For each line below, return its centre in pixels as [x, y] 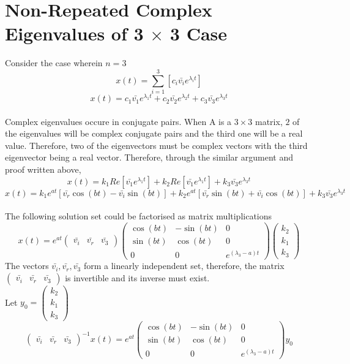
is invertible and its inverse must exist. [137, 277]
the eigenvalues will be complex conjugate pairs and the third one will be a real [154, 133]
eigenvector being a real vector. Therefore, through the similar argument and [149, 157]
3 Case [199, 33]
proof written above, [43, 169]
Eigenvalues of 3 [74, 33]
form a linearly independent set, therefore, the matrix [184, 266]
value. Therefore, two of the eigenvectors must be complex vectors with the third [156, 145]
